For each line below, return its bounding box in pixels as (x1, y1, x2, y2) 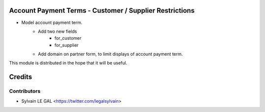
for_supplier (54, 42, 79, 48)
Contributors (9, 88, 41, 95)
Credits (9, 73, 32, 81)
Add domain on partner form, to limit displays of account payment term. (38, 51, 183, 57)
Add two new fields (38, 28, 77, 34)
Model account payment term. (21, 20, 83, 25)
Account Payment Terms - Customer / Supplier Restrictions (9, 6, 195, 15)
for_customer (54, 35, 82, 41)
